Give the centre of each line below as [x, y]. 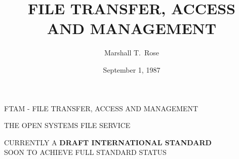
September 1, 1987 [132, 69]
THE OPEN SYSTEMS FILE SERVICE [67, 125]
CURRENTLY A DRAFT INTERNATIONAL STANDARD [108, 142]
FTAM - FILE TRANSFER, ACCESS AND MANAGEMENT [101, 108]
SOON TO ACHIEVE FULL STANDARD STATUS [85, 152]
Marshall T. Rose [132, 53]
